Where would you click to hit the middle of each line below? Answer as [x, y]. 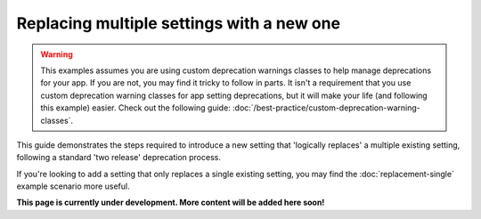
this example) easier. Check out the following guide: [135, 108]
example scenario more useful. [73, 186]
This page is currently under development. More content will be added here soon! [171, 203]
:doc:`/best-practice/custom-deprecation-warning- [326, 108]
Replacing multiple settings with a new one [179, 23]
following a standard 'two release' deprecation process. [119, 158]
